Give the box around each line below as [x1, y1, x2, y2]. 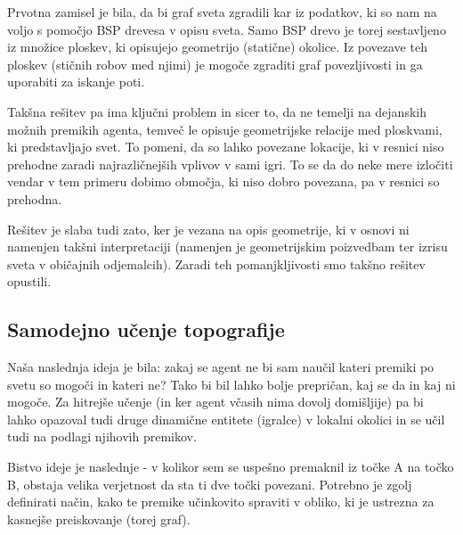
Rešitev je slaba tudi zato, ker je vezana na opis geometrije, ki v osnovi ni [7, 219, 410, 238]
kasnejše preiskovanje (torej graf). [7, 509, 191, 528]
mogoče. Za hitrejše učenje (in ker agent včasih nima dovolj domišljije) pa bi [7, 392, 424, 411]
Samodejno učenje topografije [7, 316, 285, 343]
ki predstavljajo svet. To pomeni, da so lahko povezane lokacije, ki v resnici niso [7, 137, 444, 156]
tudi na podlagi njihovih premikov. [7, 427, 197, 446]
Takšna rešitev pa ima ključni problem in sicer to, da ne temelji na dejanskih [7, 102, 426, 120]
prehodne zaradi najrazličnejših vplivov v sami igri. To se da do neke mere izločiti [7, 154, 453, 173]
